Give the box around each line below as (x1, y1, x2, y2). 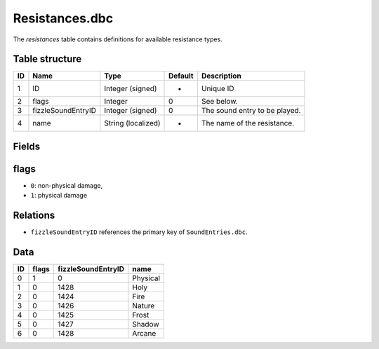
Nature (132, 301, 155, 311)
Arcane (132, 329, 157, 338)
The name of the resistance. (201, 118, 295, 128)
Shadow (132, 320, 159, 329)
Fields (13, 140, 41, 152)
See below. (201, 97, 238, 107)
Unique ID (201, 84, 234, 94)
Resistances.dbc (13, 11, 114, 26)
